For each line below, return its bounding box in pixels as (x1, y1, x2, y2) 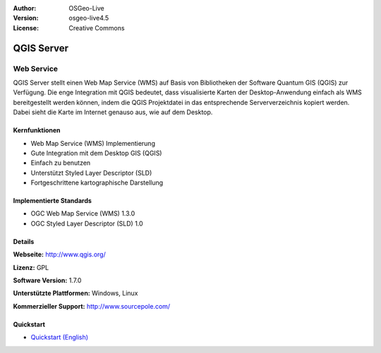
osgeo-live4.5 (68, 14, 109, 23)
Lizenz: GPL (13, 263, 49, 271)
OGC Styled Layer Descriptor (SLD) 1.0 (30, 219, 144, 228)
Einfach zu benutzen (30, 159, 91, 167)
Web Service (13, 63, 59, 73)
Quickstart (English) (30, 333, 88, 342)
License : (13, 23, 39, 32)
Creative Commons (68, 23, 125, 32)
